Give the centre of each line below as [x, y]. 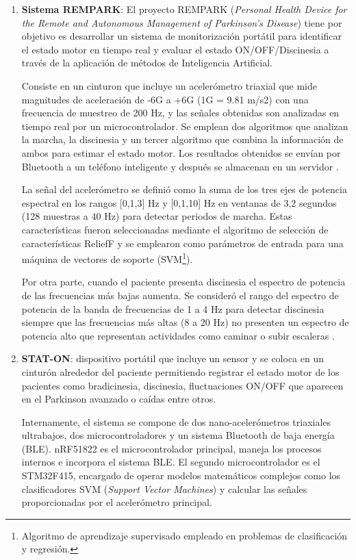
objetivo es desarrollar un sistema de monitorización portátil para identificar [182, 36]
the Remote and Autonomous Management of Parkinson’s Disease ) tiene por [182, 22]
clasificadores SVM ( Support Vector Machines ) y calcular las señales [164, 488]
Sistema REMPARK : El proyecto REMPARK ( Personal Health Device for [184, 9]
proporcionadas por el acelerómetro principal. [117, 502]
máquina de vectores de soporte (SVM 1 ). [107, 258]
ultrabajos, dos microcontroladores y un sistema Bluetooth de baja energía [178, 435]
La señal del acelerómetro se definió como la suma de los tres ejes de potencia [184, 189]
